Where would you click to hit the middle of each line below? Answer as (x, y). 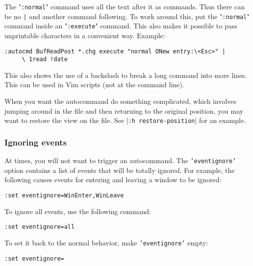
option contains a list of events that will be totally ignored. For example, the (120, 170)
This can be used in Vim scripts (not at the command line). (94, 85)
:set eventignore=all (40, 227)
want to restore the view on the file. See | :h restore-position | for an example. (125, 120)
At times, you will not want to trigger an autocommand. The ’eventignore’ (120, 160)
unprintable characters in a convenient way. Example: (85, 35)
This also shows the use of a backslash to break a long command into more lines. (126, 75)
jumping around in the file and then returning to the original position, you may (124, 110)
